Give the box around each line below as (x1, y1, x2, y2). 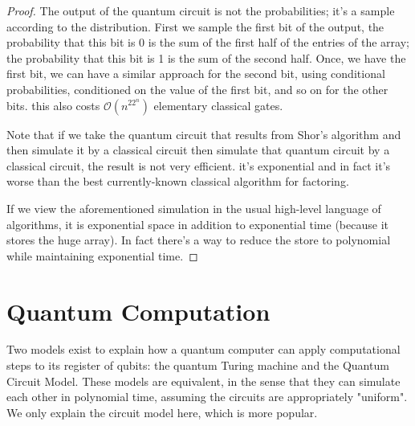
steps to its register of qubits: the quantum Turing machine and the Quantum (6, 357, 389, 374)
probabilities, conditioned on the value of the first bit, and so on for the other (6, 80, 389, 97)
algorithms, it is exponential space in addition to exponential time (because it (6, 215, 389, 232)
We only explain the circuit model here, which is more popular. (6, 403, 318, 420)
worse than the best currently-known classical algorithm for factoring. (6, 173, 349, 190)
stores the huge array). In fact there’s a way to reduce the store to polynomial (6, 231, 391, 248)
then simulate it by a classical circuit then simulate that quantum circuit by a (6, 141, 390, 158)
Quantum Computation (6, 294, 271, 327)
